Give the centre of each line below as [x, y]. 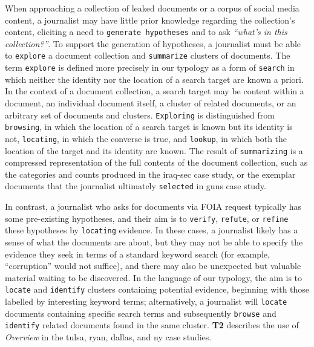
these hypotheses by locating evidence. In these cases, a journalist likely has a [152, 230]
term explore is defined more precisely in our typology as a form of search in [150, 67]
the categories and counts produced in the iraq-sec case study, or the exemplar [150, 174]
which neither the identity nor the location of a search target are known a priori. [154, 79]
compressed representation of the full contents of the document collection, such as [156, 162]
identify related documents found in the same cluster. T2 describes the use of [152, 325]
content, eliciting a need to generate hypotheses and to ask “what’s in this [146, 32]
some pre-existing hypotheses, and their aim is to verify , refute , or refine [147, 218]
